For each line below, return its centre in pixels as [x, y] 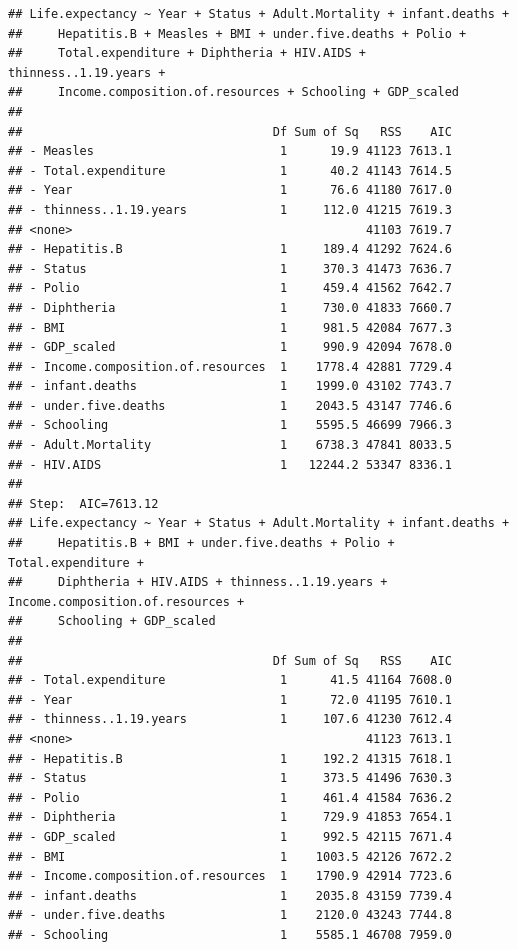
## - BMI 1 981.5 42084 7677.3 [230, 327]
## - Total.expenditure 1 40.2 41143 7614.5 [230, 170]
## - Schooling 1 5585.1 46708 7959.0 [230, 934]
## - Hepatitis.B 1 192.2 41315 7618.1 [230, 758]
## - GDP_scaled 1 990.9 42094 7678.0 [230, 347]
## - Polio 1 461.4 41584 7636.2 [230, 797]
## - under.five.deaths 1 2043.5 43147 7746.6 [230, 405]
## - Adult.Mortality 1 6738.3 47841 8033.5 [230, 445]
